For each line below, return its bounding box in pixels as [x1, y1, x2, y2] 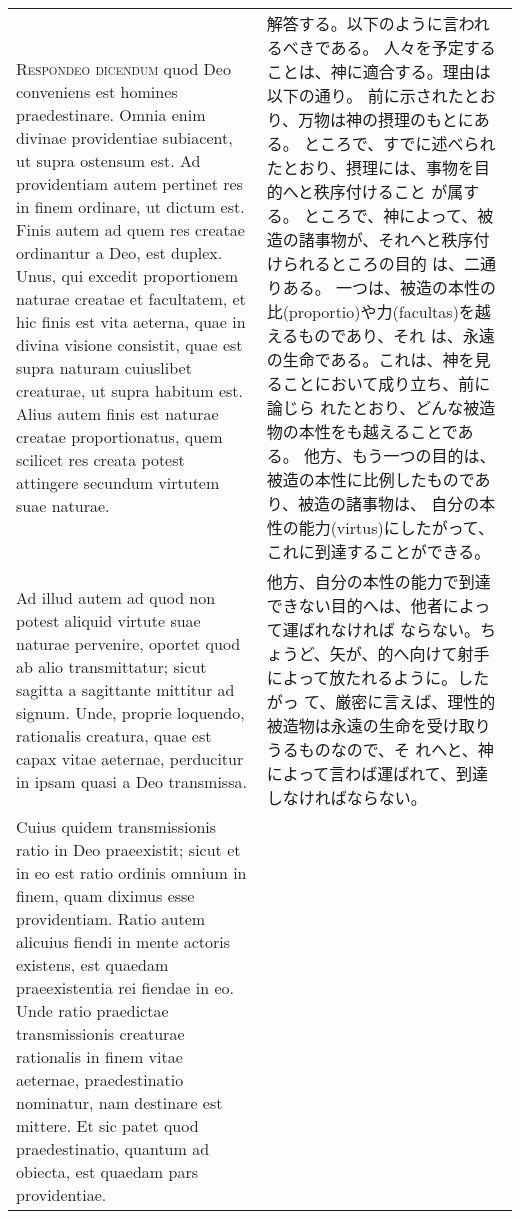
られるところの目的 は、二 [282, 252, 480, 275]
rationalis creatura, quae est [16, 723, 212, 747]
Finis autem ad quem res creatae [16, 218, 245, 241]
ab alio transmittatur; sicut [16, 654, 207, 678]
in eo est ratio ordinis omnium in [16, 861, 247, 884]
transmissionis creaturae [16, 1022, 185, 1045]
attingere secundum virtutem [16, 471, 220, 494]
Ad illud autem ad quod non [16, 585, 216, 609]
